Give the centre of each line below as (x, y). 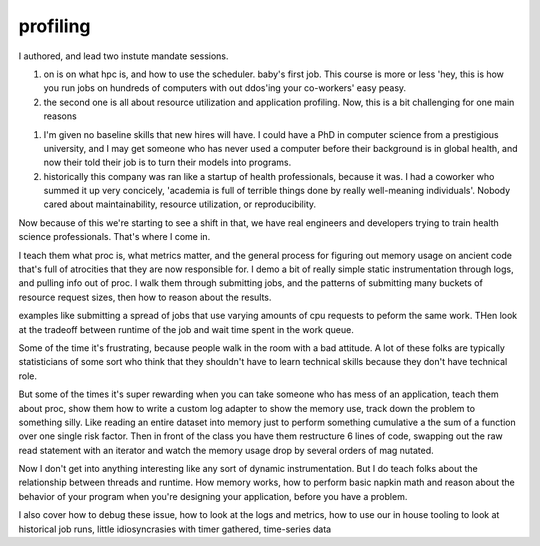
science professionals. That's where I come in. (114, 237)
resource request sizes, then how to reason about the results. (145, 297)
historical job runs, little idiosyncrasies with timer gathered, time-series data (175, 529)
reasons (60, 116)
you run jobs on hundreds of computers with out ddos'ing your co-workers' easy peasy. (225, 88)
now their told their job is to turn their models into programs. (167, 162)
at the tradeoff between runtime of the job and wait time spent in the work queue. (186, 329)
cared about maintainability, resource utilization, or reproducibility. (180, 204)
